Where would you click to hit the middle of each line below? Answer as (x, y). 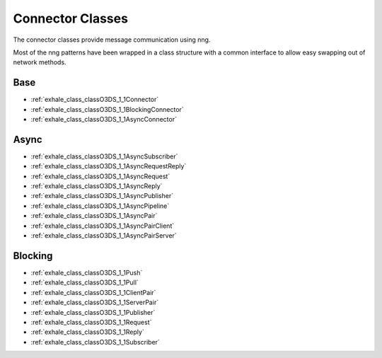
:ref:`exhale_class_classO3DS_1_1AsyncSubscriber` (104, 156)
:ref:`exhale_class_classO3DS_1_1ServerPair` (95, 302)
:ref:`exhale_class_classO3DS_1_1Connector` (95, 100)
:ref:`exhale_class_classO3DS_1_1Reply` (87, 332)
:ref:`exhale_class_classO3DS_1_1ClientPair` (93, 292)
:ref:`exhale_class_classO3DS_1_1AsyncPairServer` (104, 236)
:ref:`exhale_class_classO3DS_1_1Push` (87, 272)
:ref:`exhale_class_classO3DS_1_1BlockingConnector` (107, 109)
